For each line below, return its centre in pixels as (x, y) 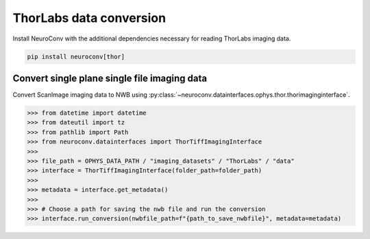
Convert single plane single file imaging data (110, 78)
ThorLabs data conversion (89, 18)
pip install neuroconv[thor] (76, 56)
